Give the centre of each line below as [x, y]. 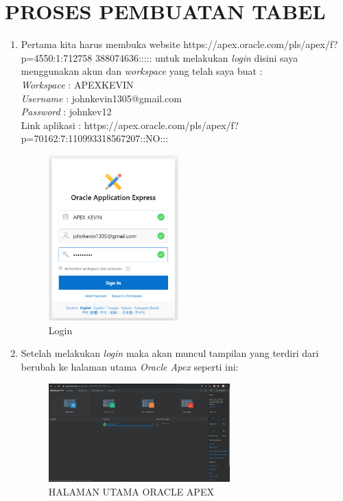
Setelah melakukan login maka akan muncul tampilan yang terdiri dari [170, 353]
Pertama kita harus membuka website [100, 44]
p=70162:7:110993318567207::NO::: [95, 138]
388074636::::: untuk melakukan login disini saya [197, 57]
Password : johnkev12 [66, 112]
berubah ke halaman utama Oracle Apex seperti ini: [130, 366]
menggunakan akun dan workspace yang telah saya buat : [142, 71]
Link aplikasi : [51, 125]
